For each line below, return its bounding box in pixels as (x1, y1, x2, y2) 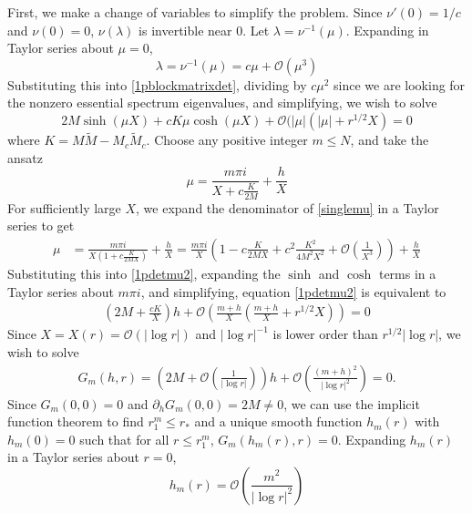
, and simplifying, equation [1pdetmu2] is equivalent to (140, 282, 446, 301)
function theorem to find (7, 412, 144, 431)
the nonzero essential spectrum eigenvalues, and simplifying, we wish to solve (7, 93, 437, 112)
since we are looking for (333, 75, 466, 94)
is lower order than (272, 324, 378, 344)
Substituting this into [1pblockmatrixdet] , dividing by (7, 75, 307, 94)
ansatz (7, 148, 43, 167)
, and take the (350, 130, 429, 149)
